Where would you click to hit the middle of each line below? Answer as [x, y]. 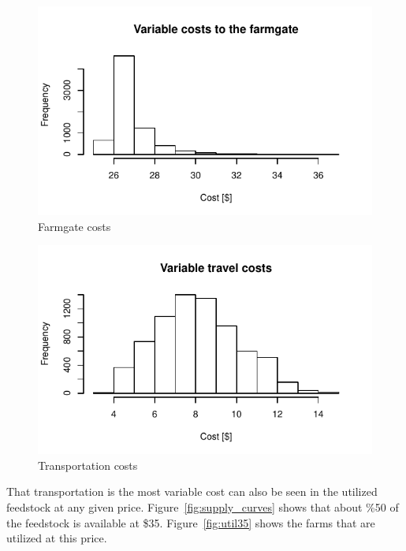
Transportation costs [88, 465]
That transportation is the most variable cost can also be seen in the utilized [192, 491]
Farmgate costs [74, 226]
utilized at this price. [57, 538]
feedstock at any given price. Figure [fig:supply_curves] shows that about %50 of [203, 506]
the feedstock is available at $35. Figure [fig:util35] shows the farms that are [191, 522]
